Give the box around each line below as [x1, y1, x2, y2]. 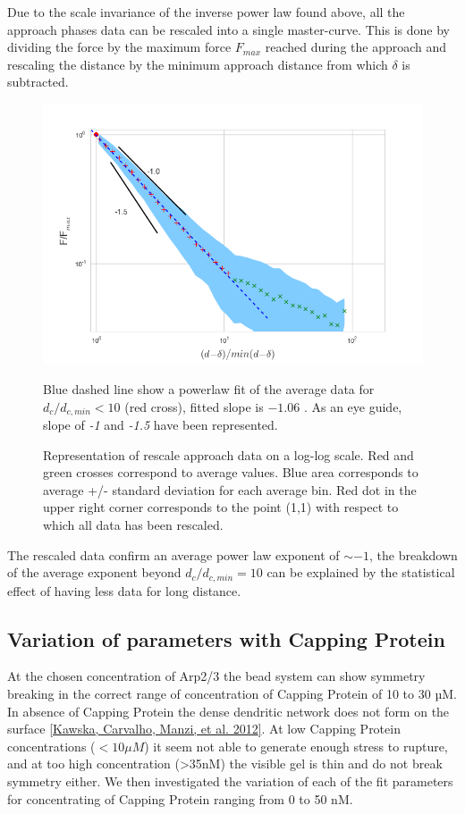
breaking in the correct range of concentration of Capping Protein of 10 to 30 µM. [7, 684, 457, 702]
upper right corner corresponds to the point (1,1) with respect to [43, 498, 399, 516]
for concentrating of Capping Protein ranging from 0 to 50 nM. [7, 789, 353, 808]
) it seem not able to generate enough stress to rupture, [144, 736, 448, 755]
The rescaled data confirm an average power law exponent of [7, 545, 340, 564]
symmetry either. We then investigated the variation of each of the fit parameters [7, 771, 453, 790]
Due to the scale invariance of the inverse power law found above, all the [7, 3, 405, 21]
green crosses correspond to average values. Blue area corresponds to [43, 463, 418, 482]
